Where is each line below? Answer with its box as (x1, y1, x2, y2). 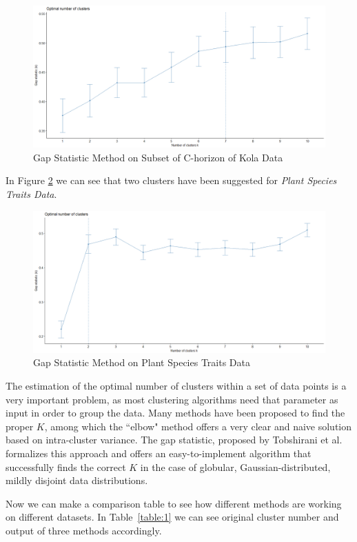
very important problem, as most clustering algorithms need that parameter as (6, 392, 338, 406)
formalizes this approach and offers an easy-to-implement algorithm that (6, 445, 312, 460)
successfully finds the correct (6, 459, 126, 474)
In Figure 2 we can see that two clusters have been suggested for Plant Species (6, 173, 337, 188)
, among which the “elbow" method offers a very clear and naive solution (44, 419, 352, 433)
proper (6, 419, 34, 433)
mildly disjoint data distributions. (6, 473, 148, 488)
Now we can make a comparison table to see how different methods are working (6, 496, 342, 510)
